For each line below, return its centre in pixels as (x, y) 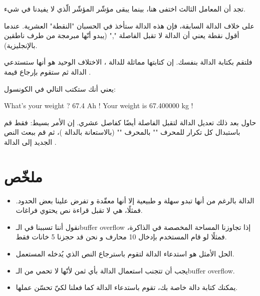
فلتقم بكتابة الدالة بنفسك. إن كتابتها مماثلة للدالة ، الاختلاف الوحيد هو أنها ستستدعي (128, 62)
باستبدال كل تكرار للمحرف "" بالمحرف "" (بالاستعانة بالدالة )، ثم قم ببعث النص (122, 132)
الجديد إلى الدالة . (30, 141)
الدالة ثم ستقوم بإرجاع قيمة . (48, 71)
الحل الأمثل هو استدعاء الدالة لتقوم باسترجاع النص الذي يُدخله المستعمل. (125, 254)
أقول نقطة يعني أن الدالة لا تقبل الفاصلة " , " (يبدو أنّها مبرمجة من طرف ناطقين (122, 35)
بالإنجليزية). (21, 45)
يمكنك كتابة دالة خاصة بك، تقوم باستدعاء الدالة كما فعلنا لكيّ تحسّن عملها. (127, 287)
